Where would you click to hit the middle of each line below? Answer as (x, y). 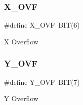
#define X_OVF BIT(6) (42, 25)
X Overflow (21, 41)
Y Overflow (21, 98)
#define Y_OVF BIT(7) (42, 82)
